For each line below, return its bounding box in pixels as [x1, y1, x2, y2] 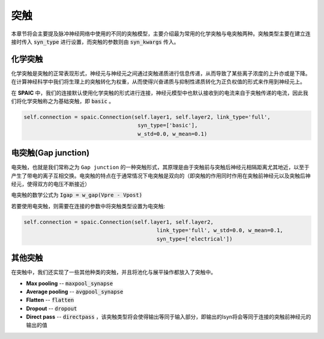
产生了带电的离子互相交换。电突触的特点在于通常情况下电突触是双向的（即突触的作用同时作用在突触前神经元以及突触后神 [11, 172, 311, 179]
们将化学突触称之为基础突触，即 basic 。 [11, 98, 115, 105]
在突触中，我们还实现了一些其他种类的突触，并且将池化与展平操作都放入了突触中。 [11, 269, 216, 276]
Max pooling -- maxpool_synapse [26, 280, 113, 287]
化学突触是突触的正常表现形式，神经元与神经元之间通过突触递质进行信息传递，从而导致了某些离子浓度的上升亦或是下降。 [11, 70, 311, 77]
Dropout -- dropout [26, 305, 77, 312]
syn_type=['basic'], [137, 122, 198, 129]
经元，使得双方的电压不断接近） [11, 181, 90, 188]
